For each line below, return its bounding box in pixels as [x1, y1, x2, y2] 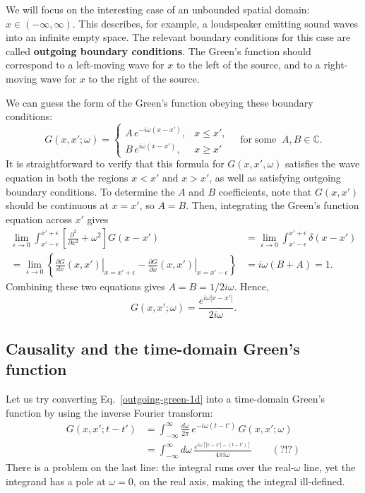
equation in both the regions [6, 170, 128, 184]
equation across [6, 211, 72, 226]
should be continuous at [6, 198, 109, 213]
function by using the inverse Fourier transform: [6, 405, 213, 420]
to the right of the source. [88, 71, 200, 85]
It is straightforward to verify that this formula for [6, 156, 225, 171]
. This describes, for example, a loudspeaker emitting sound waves [72, 16, 358, 30]
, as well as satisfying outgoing [209, 170, 341, 184]
